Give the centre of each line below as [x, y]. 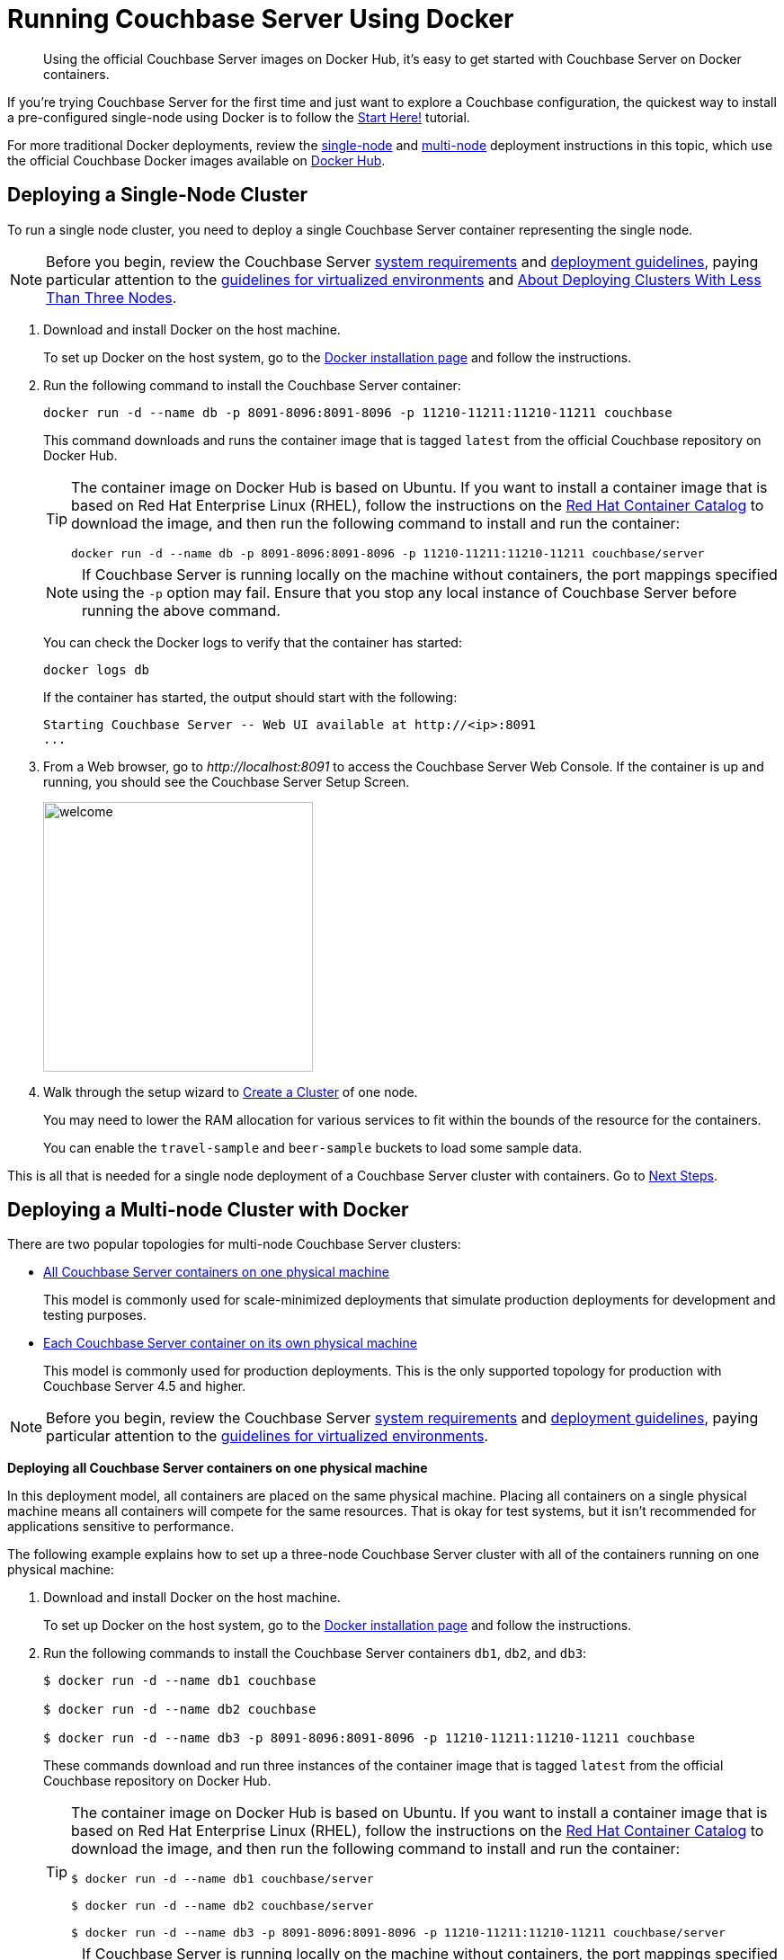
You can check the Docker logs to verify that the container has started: [253, 642]
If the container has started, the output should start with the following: [250, 697]
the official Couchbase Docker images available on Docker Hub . [196, 160]
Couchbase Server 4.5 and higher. [145, 1386]
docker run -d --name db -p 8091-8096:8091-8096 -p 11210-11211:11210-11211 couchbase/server [388, 553]
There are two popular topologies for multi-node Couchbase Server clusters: [234, 1244]
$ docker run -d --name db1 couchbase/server [223, 1879]
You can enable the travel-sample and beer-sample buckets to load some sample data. [313, 1147]
